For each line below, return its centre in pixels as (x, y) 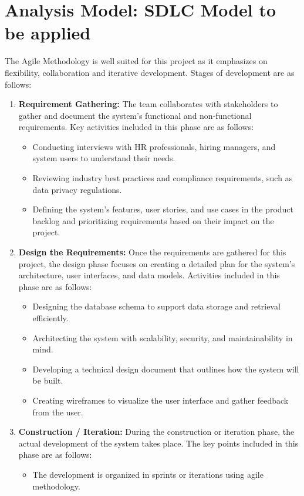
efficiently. (50, 318)
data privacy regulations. (77, 189)
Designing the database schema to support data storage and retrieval (156, 306)
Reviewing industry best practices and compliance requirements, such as (163, 178)
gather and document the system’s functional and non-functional (135, 115)
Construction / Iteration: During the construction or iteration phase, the (156, 432)
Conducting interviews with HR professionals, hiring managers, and (154, 146)
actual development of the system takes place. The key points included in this (158, 443)
